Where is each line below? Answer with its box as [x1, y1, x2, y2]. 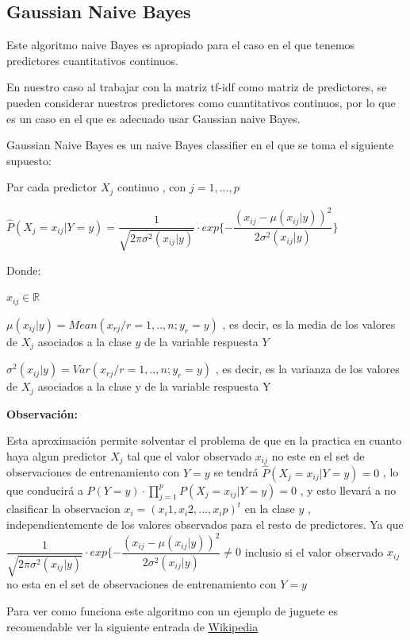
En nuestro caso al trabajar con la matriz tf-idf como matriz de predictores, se [6, 79, 387, 95]
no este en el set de [271, 447, 365, 464]
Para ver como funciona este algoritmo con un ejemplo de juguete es [6, 603, 339, 619]
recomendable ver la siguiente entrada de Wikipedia [6, 618, 259, 634]
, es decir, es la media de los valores [222, 315, 396, 332]
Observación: [6, 405, 78, 422]
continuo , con [117, 179, 186, 195]
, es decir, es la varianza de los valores [215, 360, 400, 377]
